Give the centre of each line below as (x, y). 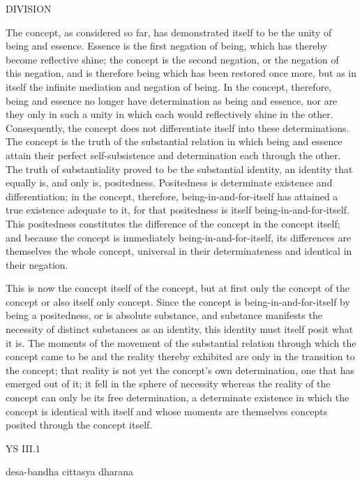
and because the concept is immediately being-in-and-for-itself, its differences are (179, 237)
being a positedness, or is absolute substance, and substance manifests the (164, 315)
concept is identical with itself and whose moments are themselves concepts (167, 411)
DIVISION (29, 8)
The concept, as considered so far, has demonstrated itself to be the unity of (169, 32)
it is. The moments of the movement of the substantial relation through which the (181, 342)
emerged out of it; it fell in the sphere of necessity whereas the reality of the (168, 384)
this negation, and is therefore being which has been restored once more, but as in (181, 73)
